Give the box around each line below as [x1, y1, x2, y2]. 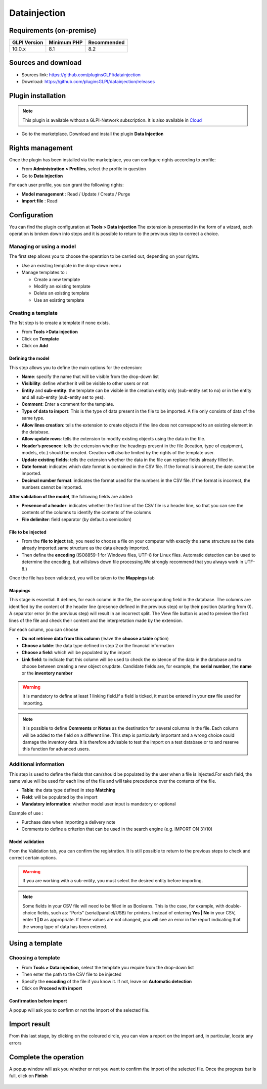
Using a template [9, 939, 63, 947]
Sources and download [9, 58, 82, 67]
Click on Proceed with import [21, 985, 83, 992]
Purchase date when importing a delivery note [21, 819, 116, 825]
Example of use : [9, 810, 44, 816]
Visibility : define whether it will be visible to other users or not [21, 380, 149, 386]
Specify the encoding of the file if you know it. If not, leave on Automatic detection [21, 978, 192, 984]
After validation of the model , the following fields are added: [9, 493, 133, 499]
